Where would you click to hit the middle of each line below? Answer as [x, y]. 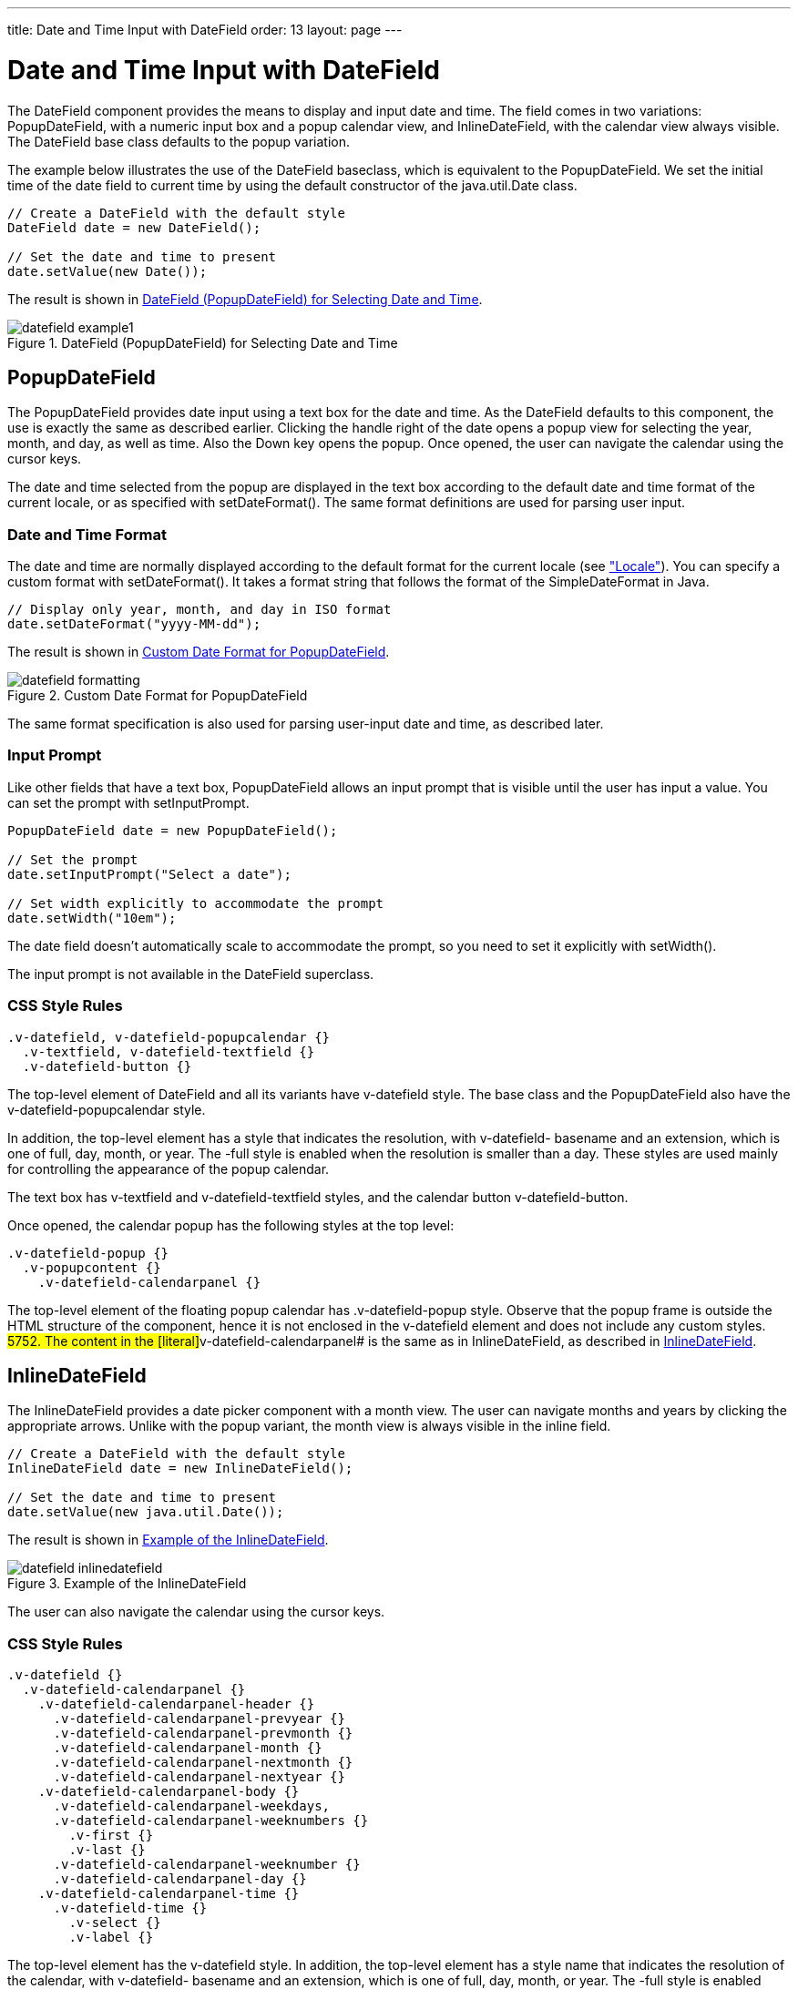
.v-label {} [111, 1938]
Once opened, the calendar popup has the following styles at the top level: [231, 1225]
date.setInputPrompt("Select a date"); [149, 874]
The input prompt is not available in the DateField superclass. [191, 974]
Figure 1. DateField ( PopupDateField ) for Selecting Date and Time [203, 342]
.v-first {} [111, 1836]
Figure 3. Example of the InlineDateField [127, 1584]
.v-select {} [115, 1923]
